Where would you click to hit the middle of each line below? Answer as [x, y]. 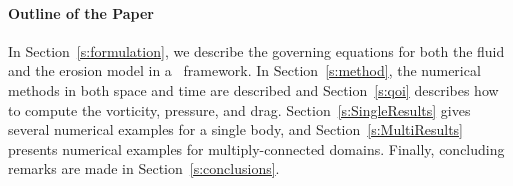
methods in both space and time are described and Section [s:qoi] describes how [253, 89]
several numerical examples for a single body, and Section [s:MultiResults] [236, 129]
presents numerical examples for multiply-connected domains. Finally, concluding [256, 148]
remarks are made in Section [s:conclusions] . [144, 168]
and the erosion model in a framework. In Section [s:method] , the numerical [244, 70]
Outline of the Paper [81, 12]
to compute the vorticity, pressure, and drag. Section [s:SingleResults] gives [239, 109]
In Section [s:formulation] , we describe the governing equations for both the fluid [256, 50]
